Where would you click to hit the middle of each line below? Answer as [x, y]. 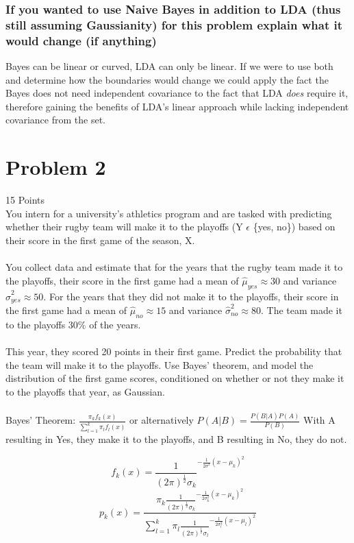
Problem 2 [56, 167]
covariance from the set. [55, 120]
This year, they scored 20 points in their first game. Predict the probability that [174, 351]
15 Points [25, 200]
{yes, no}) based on [294, 227]
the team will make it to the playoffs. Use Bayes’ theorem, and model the [160, 364]
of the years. [115, 324]
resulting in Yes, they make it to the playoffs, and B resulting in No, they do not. [176, 439]
